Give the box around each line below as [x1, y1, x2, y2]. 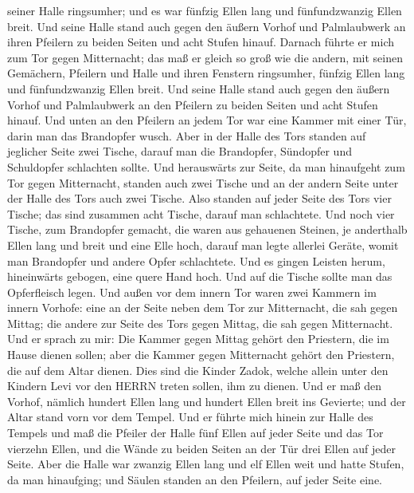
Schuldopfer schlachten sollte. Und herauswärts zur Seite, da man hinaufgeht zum [7, 158, 405, 175]
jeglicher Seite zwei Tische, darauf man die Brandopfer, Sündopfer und [7, 143, 352, 160]
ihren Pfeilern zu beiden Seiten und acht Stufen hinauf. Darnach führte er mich [7, 34, 394, 50]
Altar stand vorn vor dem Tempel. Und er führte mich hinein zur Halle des [7, 408, 373, 425]
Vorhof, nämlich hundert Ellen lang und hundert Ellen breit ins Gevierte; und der [7, 392, 406, 409]
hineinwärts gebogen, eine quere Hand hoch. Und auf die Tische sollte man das [7, 268, 393, 285]
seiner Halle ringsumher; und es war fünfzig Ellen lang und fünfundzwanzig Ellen [7, 2, 402, 18]
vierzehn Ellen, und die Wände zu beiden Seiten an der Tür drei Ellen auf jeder [7, 440, 396, 456]
